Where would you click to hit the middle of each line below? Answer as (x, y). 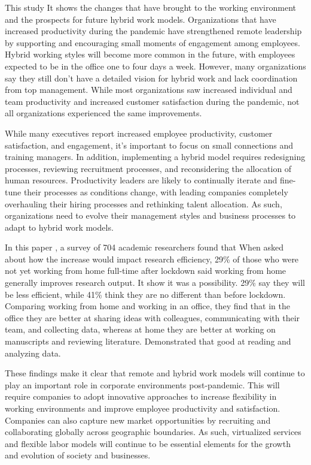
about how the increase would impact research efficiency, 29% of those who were (152, 259)
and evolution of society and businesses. (78, 455)
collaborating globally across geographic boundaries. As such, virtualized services (153, 432)
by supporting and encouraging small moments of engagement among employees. (153, 42)
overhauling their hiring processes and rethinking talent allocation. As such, (144, 203)
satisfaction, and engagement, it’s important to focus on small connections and (149, 145)
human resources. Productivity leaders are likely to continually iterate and (141, 180)
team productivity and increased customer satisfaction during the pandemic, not (152, 101)
